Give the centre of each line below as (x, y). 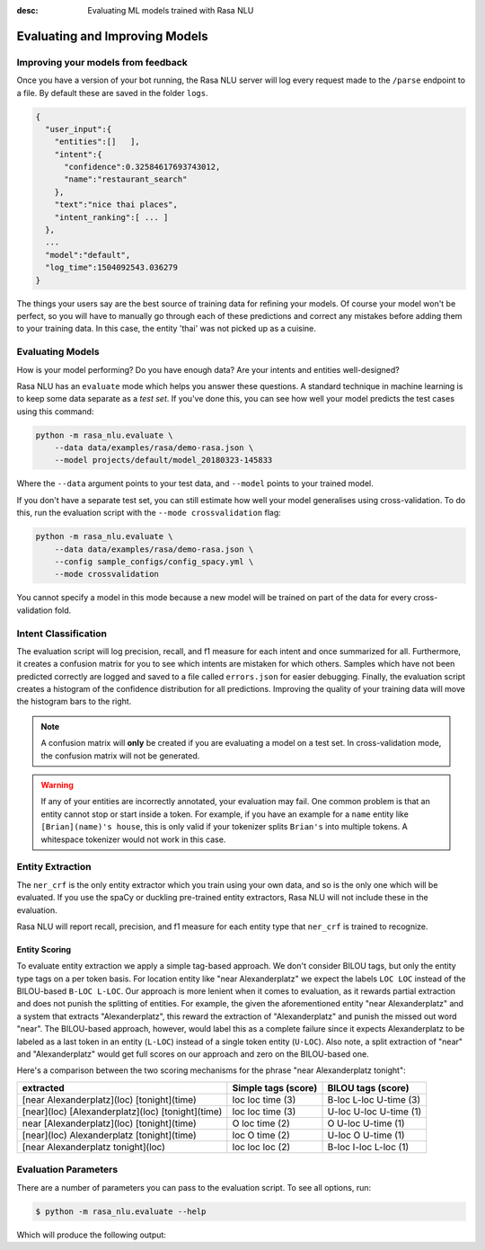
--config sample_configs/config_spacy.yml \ (154, 561)
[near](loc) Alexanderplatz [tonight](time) (109, 1135)
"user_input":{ (79, 129)
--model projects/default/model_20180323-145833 (163, 460)
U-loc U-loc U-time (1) (375, 1112)
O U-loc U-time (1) (366, 1123)
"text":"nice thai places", (116, 205)
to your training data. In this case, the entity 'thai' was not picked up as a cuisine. (166, 329)
